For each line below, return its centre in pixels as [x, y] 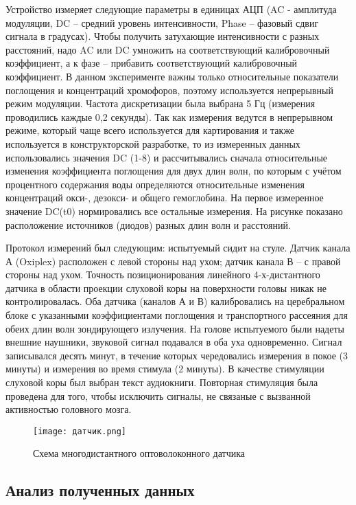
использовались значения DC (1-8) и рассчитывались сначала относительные [167, 157]
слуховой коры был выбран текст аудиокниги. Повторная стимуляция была [162, 382]
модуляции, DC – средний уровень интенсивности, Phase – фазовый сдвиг [162, 22]
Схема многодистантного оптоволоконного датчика [139, 453]
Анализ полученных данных [100, 490]
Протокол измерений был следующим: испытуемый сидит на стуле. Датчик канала [178, 248]
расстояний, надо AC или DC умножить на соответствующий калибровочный [168, 49]
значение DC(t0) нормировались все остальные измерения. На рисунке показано [174, 211]
